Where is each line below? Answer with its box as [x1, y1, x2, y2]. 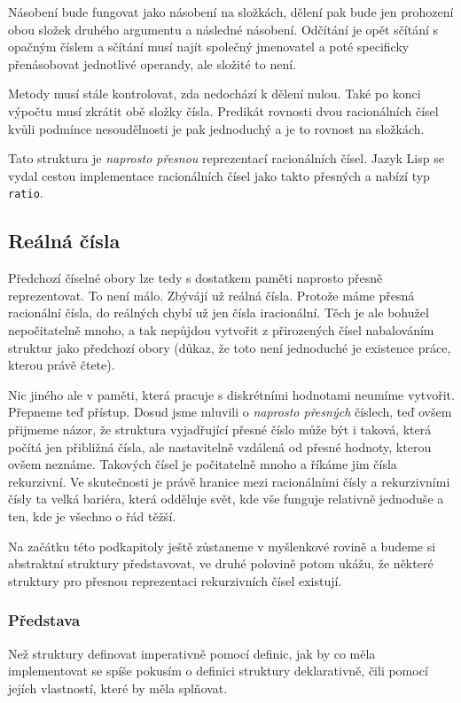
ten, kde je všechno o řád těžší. [8, 506, 176, 525]
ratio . [8, 184, 43, 202]
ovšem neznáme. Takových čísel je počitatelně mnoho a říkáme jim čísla [8, 455, 397, 473]
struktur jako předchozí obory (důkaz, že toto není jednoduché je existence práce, [8, 338, 451, 356]
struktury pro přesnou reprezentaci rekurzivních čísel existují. [8, 571, 342, 590]
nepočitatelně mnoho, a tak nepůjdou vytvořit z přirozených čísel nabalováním [8, 320, 434, 339]
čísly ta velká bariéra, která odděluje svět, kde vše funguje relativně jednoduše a [8, 489, 444, 508]
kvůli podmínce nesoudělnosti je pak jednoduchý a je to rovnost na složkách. [8, 119, 425, 137]
